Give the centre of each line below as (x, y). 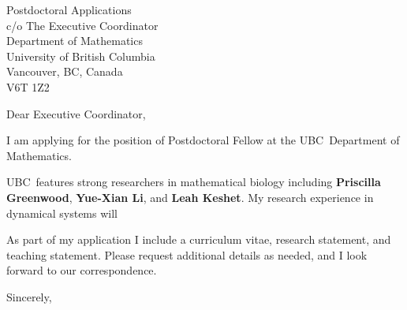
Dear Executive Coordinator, (76, 113)
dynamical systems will (62, 213)
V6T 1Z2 (28, 86)
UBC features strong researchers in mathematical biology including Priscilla (194, 182)
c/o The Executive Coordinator (82, 25)
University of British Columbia (81, 56)
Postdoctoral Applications (69, 9)
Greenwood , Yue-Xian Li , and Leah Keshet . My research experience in (190, 197)
